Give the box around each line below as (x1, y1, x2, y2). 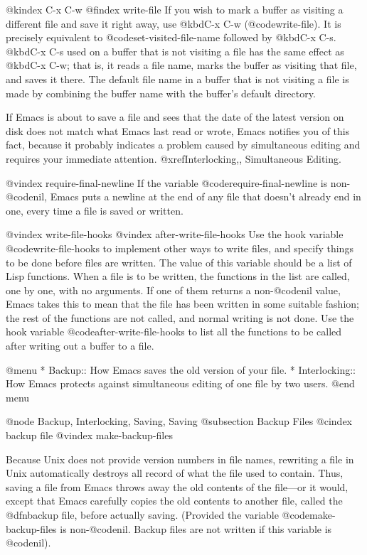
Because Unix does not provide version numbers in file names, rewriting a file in (6, 451, 354, 466)
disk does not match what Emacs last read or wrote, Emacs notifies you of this (6, 123, 350, 138)
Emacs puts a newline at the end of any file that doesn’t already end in (50, 189, 361, 204)
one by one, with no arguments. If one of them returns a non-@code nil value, (6, 282, 341, 297)
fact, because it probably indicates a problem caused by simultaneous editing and (6, 137, 361, 152)
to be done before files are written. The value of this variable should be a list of (6, 254, 352, 269)
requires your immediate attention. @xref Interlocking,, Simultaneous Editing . (6, 151, 341, 166)
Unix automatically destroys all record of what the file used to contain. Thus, (6, 465, 344, 480)
